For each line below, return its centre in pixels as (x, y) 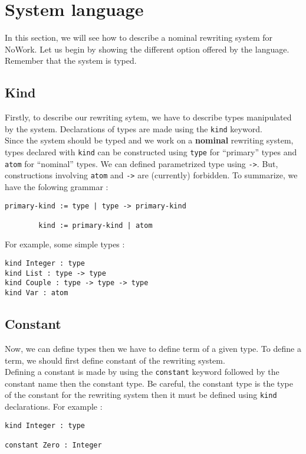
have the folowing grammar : (57, 186)
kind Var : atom (37, 293)
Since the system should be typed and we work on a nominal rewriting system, (149, 140)
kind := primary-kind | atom (96, 225)
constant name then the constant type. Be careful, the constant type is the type (149, 383)
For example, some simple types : (65, 244)
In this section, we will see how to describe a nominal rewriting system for (139, 37)
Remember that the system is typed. (71, 61)
